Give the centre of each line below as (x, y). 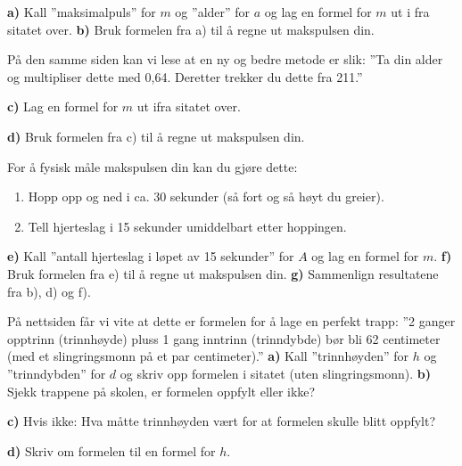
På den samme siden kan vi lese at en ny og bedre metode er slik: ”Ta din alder (225, 59)
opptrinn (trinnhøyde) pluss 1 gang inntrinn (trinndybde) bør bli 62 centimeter (224, 338)
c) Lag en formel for (63, 106)
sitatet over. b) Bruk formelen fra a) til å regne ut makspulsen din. (191, 29)
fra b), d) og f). (49, 291)
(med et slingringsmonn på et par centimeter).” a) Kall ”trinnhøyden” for (208, 356)
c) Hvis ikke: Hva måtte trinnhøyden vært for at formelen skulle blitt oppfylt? (222, 421)
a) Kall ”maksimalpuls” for (82, 12)
